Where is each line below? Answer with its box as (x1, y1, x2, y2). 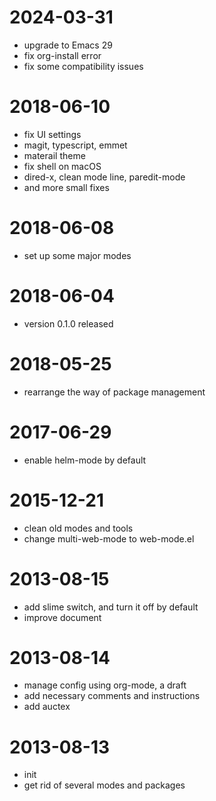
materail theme (23, 149, 86, 161)
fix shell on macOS (23, 160, 102, 172)
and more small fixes (23, 181, 110, 193)
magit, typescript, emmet (23, 139, 128, 151)
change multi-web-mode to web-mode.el (23, 532, 195, 545)
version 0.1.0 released (23, 317, 114, 330)
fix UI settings (23, 128, 82, 140)
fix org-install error (23, 49, 102, 61)
